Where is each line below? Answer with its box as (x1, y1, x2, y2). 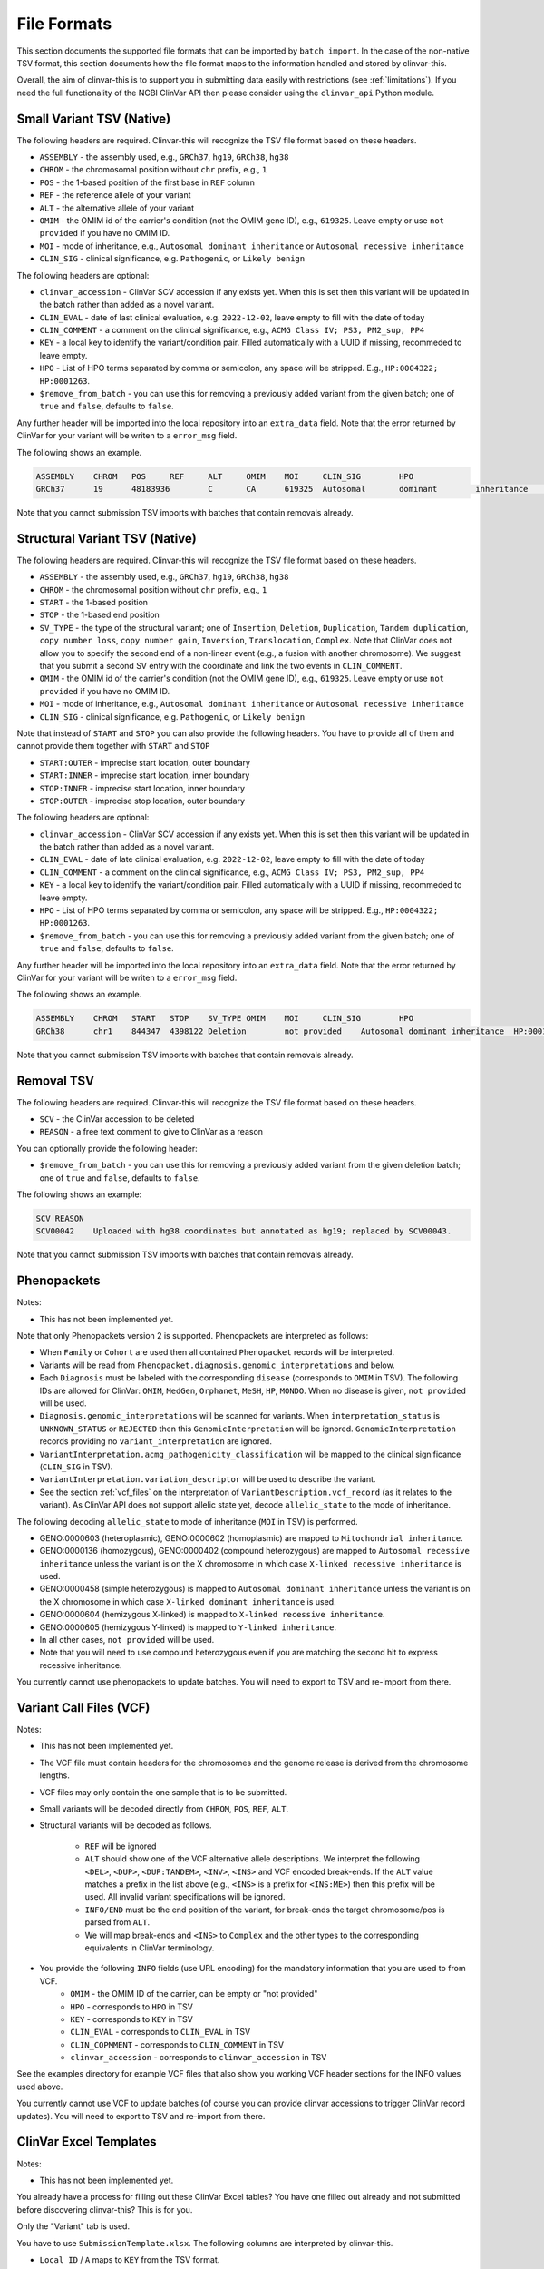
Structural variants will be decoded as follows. (39, 1820, 212, 1831)
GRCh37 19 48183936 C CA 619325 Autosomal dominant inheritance (35, 484, 529, 494)
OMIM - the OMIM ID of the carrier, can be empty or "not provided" (70, 1989, 318, 1999)
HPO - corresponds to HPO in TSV (70, 2001, 194, 2012)
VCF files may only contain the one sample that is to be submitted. (39, 1786, 287, 1797)
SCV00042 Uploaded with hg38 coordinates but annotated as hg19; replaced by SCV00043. (35, 1226, 452, 1236)
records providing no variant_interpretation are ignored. (39, 1436, 272, 1447)
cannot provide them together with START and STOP (16, 741, 210, 751)
